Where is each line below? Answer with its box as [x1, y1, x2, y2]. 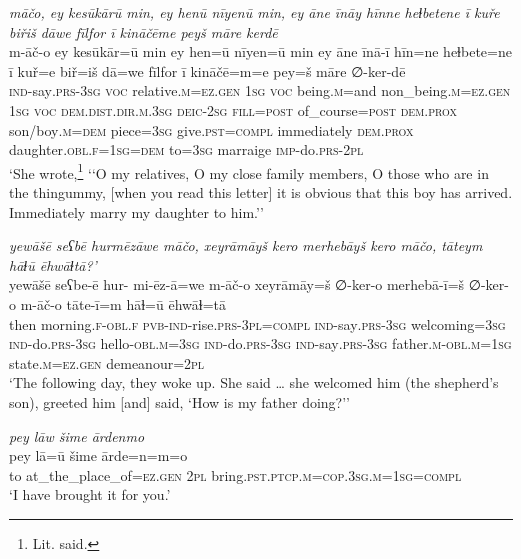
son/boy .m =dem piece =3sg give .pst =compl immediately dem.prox [9, 119, 414, 140]
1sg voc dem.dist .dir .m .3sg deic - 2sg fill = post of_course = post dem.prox [9, 99, 458, 120]
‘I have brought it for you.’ [9, 484, 171, 505]
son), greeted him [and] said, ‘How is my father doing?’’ [9, 391, 350, 412]
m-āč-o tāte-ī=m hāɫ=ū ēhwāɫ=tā [20, 293, 226, 314]
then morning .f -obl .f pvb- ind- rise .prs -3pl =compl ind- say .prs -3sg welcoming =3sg [9, 313, 506, 334]
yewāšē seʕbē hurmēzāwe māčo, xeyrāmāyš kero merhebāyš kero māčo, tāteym [9, 235, 483, 256]
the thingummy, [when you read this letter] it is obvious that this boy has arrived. [9, 182, 513, 202]
